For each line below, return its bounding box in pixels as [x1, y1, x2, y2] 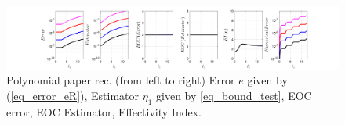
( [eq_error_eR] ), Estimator [6, 87, 140, 103]
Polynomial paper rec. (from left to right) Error [6, 72, 235, 88]
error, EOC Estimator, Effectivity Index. [6, 103, 202, 120]
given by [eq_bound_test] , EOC [156, 87, 312, 103]
